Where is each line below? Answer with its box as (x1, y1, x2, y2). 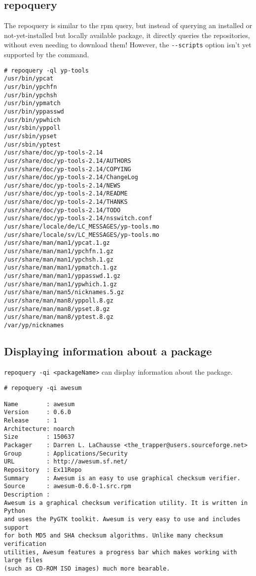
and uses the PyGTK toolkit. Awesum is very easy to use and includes (4, 516, 241, 523)
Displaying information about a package (4, 344, 212, 359)
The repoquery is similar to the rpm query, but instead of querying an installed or (4, 20, 253, 31)
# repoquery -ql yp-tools (4, 67, 89, 74)
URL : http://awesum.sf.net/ (4, 458, 128, 465)
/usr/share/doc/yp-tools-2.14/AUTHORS (4, 157, 131, 164)
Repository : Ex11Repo (4, 466, 82, 474)
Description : (4, 491, 50, 499)
